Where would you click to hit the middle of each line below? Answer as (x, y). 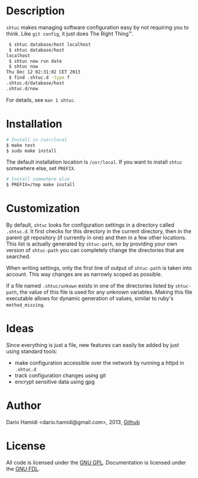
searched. (18, 257)
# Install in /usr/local (37, 140)
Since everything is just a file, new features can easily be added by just (92, 345)
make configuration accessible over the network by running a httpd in (99, 363)
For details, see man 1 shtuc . (41, 100)
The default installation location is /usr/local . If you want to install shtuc (94, 162)
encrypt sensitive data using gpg (55, 382)
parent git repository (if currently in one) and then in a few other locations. (96, 238)
